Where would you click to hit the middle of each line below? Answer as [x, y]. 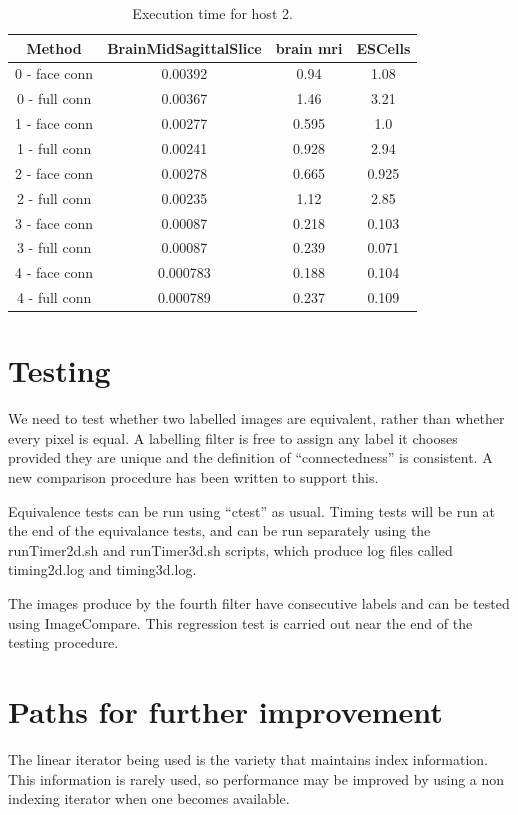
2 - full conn [54, 197]
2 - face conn [54, 172]
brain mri [309, 47]
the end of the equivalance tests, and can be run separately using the [219, 530]
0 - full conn [54, 98]
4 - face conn [54, 272]
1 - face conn [54, 123]
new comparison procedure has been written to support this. [193, 477]
